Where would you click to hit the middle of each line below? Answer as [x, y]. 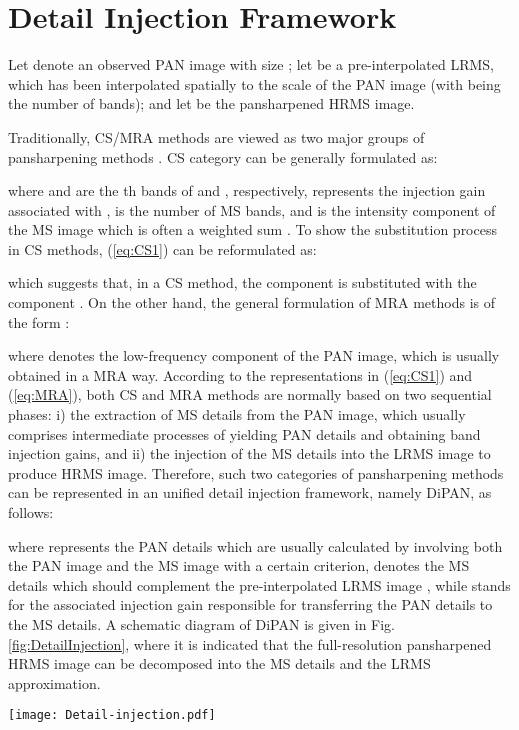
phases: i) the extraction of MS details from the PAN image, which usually [237, 414]
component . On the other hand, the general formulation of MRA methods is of [251, 302]
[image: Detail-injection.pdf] [112, 715]
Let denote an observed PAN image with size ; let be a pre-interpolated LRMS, [251, 64]
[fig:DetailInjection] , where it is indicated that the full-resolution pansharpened [250, 643]
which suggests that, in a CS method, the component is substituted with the [242, 282]
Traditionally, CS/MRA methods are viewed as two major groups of [216, 136]
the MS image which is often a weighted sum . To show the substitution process [252, 229]
